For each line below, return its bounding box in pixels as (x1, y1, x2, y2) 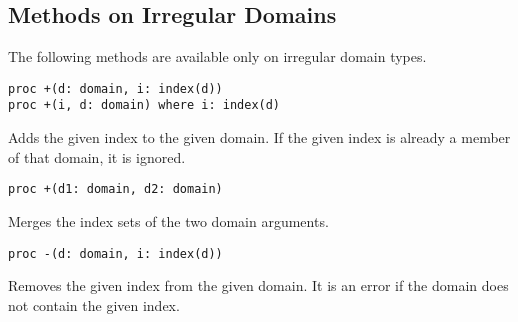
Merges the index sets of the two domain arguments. (8, 210, 329, 231)
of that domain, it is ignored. (8, 146, 186, 167)
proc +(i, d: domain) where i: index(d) (8, 98, 281, 113)
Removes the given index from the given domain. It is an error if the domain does (8, 275, 509, 296)
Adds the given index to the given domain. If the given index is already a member (8, 127, 511, 148)
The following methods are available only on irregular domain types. (8, 46, 427, 67)
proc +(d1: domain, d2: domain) (8, 182, 223, 197)
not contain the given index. (8, 294, 180, 315)
